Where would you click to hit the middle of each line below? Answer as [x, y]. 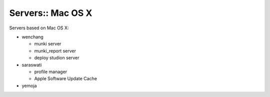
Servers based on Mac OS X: [39, 28]
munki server [48, 44]
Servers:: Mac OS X [51, 13]
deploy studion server [57, 58]
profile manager [51, 72]
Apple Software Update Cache [66, 79]
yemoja [29, 86]
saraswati [32, 65]
